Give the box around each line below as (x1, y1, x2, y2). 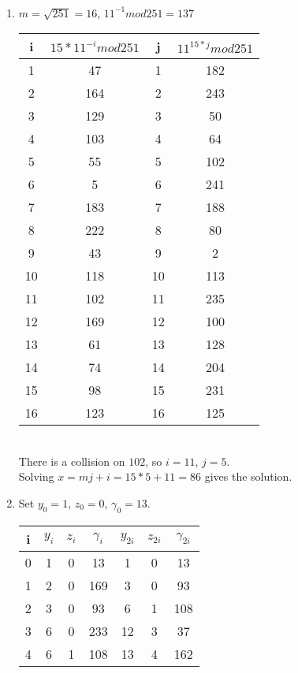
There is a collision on (18, 452, 125, 469)
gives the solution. (204, 468, 292, 485)
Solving (18, 468, 54, 485)
